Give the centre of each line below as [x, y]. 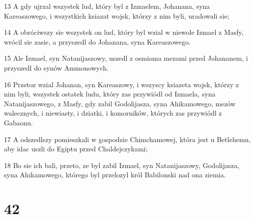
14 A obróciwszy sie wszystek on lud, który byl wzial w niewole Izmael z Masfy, [124, 32]
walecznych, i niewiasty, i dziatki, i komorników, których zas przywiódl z [113, 113]
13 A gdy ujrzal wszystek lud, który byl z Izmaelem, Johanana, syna [107, 6]
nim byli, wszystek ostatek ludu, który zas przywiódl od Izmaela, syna [110, 94]
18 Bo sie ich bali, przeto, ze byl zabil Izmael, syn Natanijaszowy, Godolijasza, [122, 165]
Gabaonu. [18, 122]
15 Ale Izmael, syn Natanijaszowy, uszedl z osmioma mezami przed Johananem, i [126, 58]
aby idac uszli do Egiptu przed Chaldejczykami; [76, 149]
